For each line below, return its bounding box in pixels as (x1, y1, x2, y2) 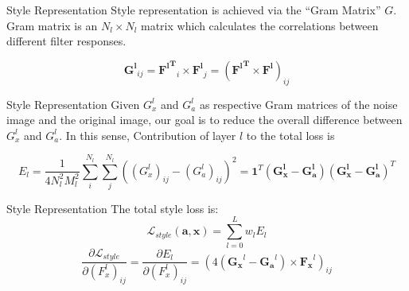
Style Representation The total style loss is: (6, 200, 219, 216)
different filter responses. (6, 33, 127, 49)
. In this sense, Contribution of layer (59, 126, 236, 143)
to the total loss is (246, 126, 335, 143)
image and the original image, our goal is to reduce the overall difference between (6, 111, 403, 128)
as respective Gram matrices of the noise (199, 95, 398, 112)
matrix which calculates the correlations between (141, 17, 379, 33)
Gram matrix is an (6, 17, 98, 33)
